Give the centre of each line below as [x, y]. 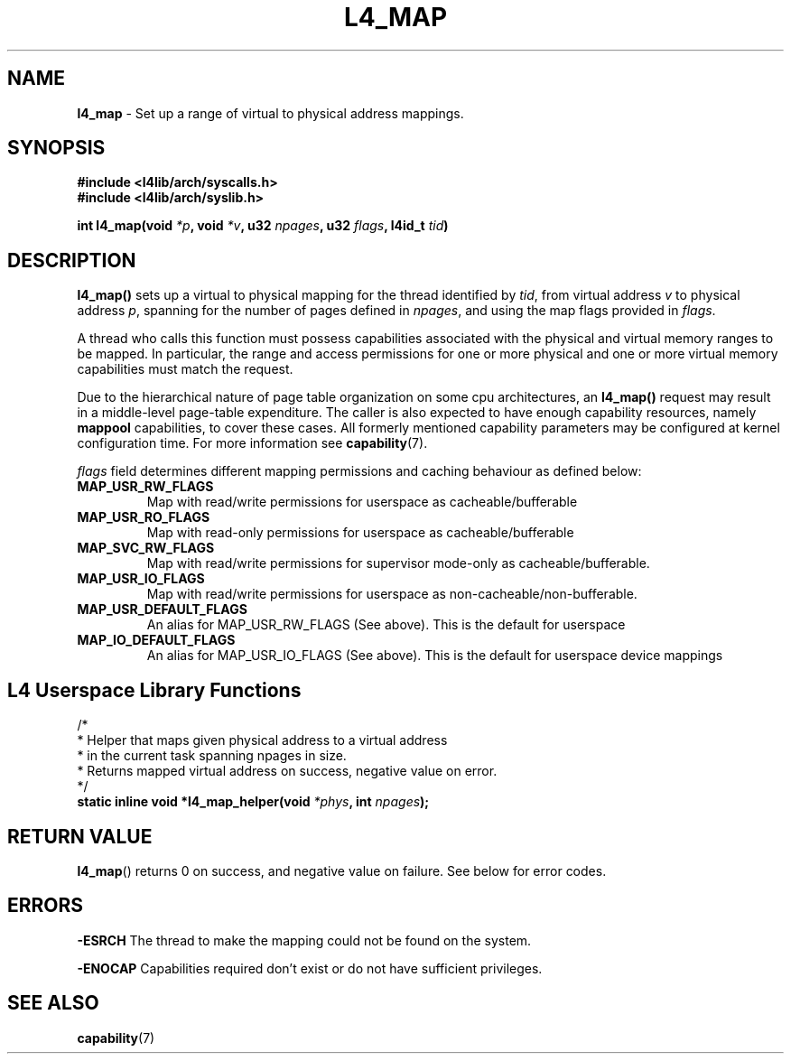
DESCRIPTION [72, 260]
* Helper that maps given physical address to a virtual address [262, 740]
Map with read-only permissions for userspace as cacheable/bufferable [360, 533]
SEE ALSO [53, 1003]
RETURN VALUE [80, 836]
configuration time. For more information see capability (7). [252, 443]
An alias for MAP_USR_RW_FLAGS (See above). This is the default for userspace [386, 625]
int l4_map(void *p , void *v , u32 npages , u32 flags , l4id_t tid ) [263, 226]
